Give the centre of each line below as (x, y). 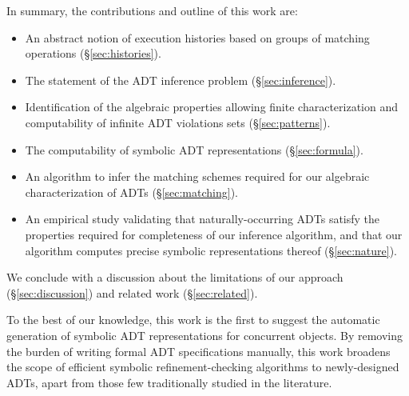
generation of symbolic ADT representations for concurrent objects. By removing (205, 335)
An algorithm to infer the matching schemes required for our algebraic (197, 176)
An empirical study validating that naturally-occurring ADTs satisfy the (203, 219)
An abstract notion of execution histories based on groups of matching (197, 37)
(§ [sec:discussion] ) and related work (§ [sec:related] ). (132, 292)
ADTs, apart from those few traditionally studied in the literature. (169, 382)
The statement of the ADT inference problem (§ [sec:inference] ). (181, 80)
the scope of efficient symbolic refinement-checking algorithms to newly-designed (203, 367)
